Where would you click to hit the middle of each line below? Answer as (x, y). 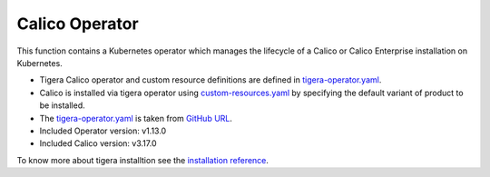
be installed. (62, 105)
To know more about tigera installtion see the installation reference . (143, 160)
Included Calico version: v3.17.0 (98, 143)
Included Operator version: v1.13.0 (103, 131)
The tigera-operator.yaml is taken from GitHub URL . (136, 118)
